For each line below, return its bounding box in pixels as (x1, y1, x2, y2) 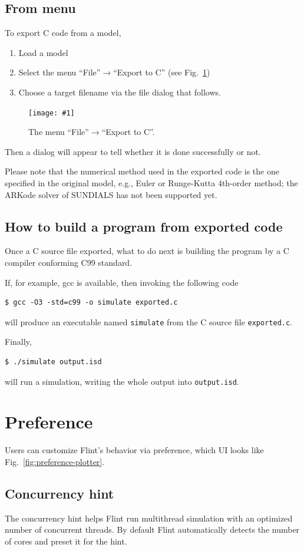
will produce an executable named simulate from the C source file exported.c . (5, 315, 293, 328)
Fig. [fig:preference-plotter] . (5, 456, 105, 467)
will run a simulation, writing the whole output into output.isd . (5, 375, 239, 387)
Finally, (5, 335, 32, 348)
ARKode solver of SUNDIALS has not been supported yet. (5, 188, 217, 200)
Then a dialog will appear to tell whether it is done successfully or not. (5, 145, 261, 157)
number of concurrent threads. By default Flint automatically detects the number (5, 523, 300, 536)
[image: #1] (28, 108, 75, 117)
